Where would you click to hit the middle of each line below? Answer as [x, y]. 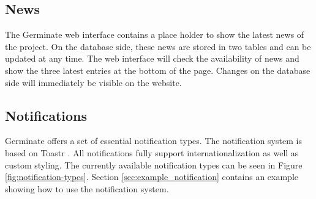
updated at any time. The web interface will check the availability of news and [152, 58]
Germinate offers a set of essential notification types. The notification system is [153, 141]
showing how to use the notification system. [87, 188]
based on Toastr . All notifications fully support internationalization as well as [152, 152]
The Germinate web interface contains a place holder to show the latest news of [155, 34]
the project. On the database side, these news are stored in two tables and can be [158, 46]
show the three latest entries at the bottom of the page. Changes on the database [158, 70]
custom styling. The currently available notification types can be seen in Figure [154, 165]
